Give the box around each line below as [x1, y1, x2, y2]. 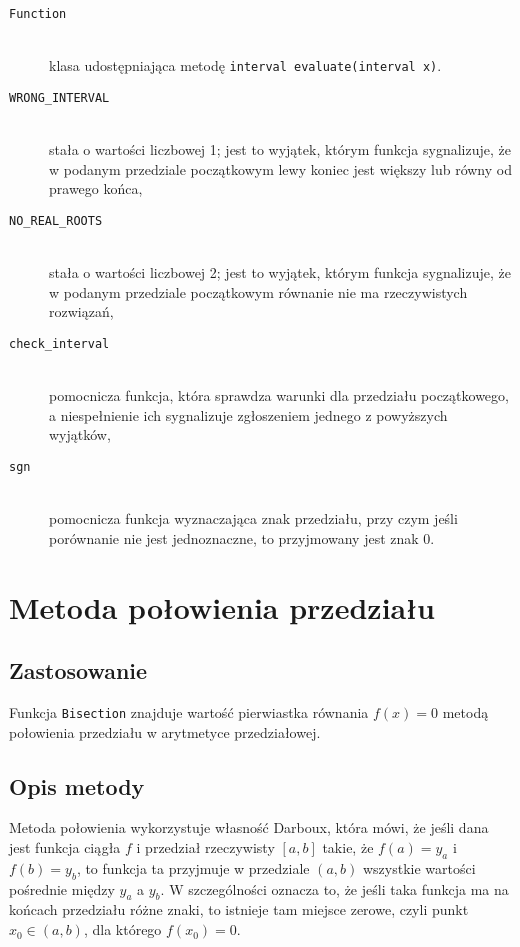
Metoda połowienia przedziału [9, 586, 435, 627]
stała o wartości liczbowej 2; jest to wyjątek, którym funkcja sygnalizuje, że [49, 262, 511, 283]
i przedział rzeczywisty [136, 837, 275, 858]
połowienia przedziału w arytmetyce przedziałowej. [9, 721, 321, 742]
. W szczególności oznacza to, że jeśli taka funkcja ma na [160, 878, 509, 899]
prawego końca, [49, 178, 143, 199]
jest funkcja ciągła [9, 837, 121, 858]
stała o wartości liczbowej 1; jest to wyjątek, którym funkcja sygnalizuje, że [49, 139, 511, 160]
